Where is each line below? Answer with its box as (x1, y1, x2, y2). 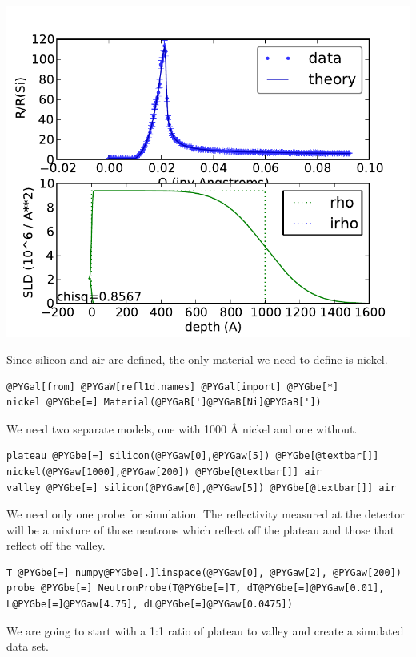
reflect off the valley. (6, 537, 106, 554)
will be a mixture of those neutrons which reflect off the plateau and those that (6, 521, 395, 538)
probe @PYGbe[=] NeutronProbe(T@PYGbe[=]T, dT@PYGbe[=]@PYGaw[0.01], (6, 582, 385, 595)
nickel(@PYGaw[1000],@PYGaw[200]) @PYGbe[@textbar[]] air (6, 466, 322, 478)
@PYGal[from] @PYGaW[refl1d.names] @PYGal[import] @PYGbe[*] (6, 381, 339, 393)
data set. (6, 638, 49, 655)
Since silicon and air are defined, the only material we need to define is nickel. (6, 350, 388, 367)
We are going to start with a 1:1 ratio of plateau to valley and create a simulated (6, 622, 404, 639)
